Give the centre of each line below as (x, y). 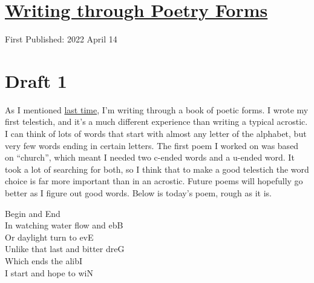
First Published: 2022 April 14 (61, 39)
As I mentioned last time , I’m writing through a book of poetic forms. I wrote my (157, 109)
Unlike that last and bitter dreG (65, 249)
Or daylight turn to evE (49, 237)
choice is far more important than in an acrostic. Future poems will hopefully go (154, 181)
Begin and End (33, 213)
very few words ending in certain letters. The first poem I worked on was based (152, 145)
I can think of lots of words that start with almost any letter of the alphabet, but (156, 134)
